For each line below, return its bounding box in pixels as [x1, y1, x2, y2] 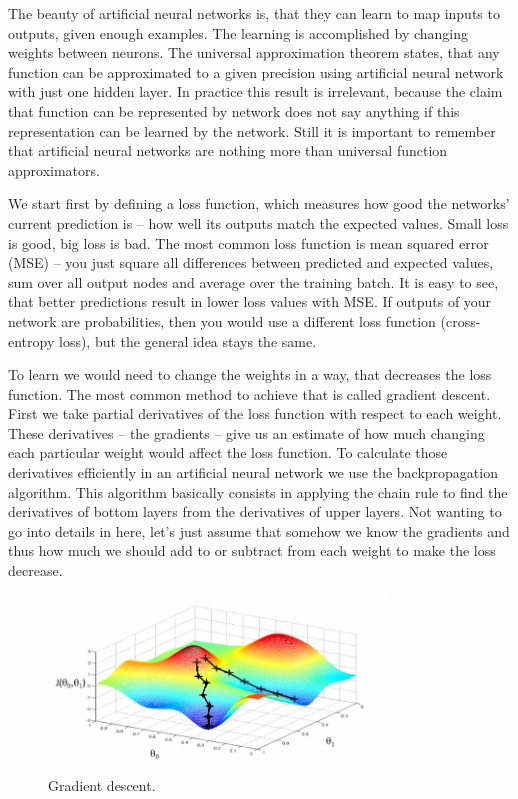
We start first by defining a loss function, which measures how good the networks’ [8, 193, 510, 214]
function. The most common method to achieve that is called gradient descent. [8, 383, 491, 404]
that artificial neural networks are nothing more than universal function [8, 140, 448, 161]
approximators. [8, 159, 100, 180]
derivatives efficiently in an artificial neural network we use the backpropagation [8, 462, 498, 483]
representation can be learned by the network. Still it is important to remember [8, 120, 496, 141]
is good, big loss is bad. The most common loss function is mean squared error [8, 232, 489, 253]
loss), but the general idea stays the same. [58, 330, 317, 351]
